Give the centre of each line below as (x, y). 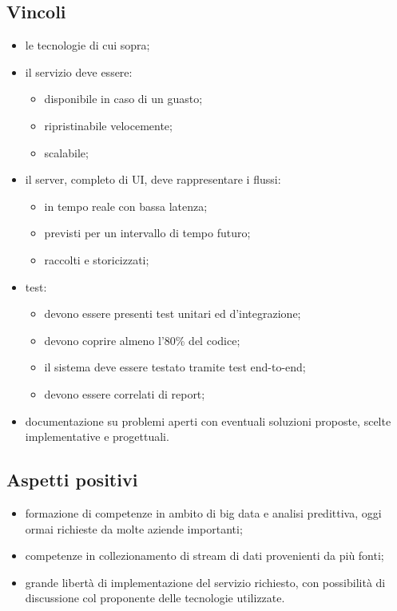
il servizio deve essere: (79, 71)
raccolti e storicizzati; (97, 259)
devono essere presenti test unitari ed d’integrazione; (173, 313)
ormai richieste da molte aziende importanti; (134, 528)
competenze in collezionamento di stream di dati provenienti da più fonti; (204, 555)
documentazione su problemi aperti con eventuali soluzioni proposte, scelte (208, 421)
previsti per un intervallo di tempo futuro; (147, 233)
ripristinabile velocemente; (108, 125)
